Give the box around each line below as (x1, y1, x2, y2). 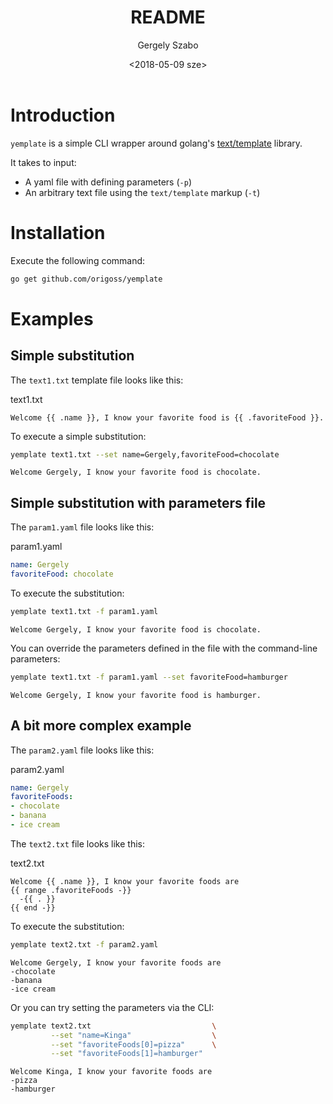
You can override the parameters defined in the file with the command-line (10, 642, 318, 654)
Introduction (10, 104, 116, 126)
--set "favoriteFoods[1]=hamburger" (50, 1049, 203, 1059)
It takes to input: (10, 156, 77, 168)
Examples (10, 307, 94, 330)
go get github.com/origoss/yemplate (10, 274, 163, 284)
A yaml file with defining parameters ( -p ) (24, 176, 192, 188)
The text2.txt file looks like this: (10, 837, 145, 850)
